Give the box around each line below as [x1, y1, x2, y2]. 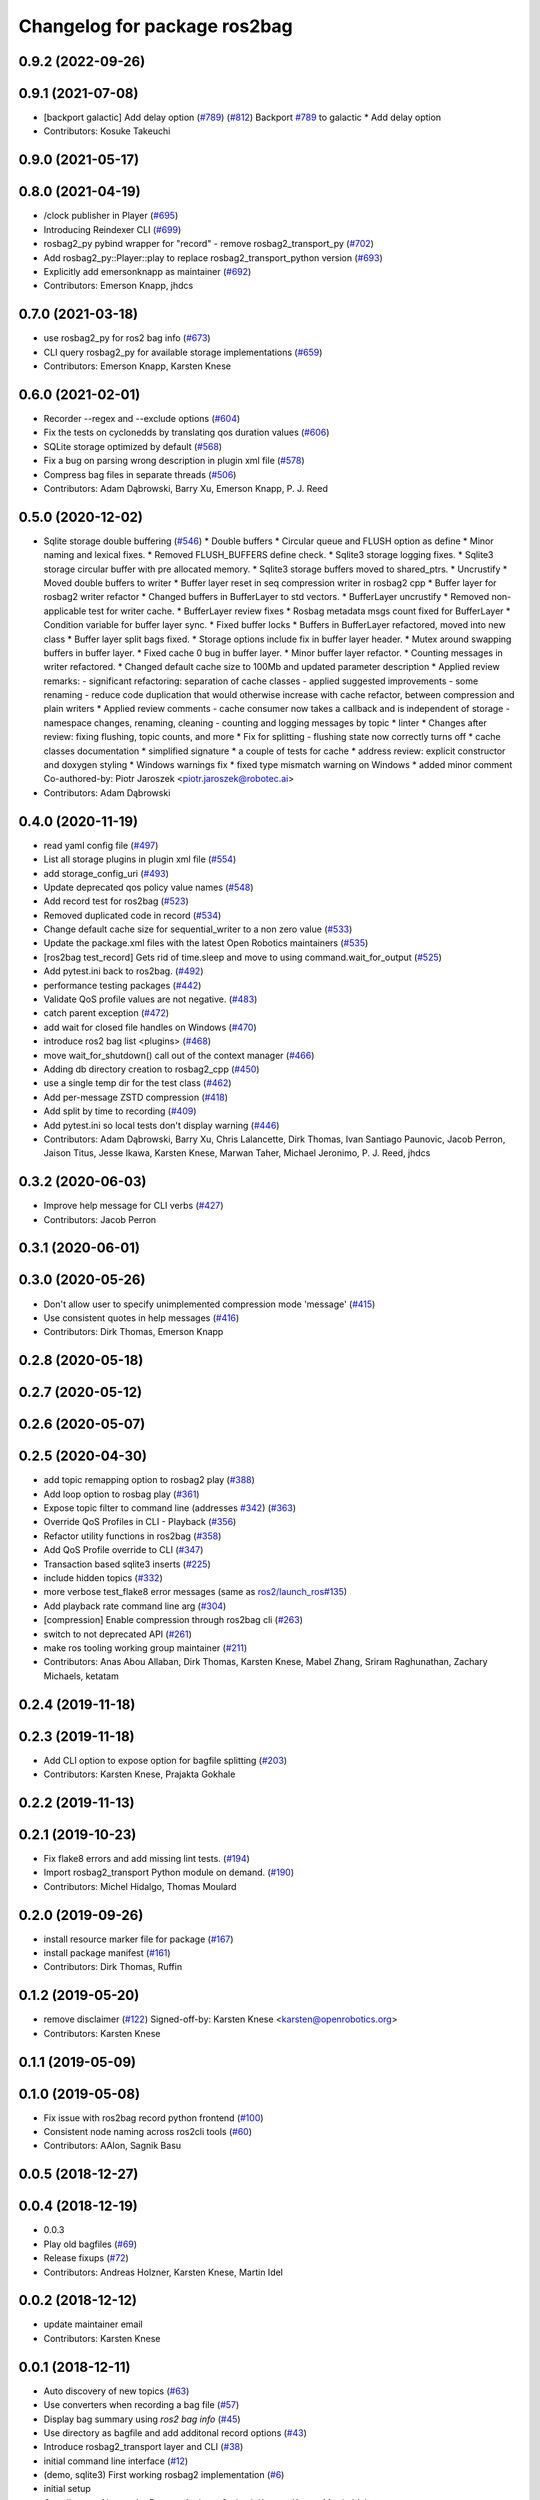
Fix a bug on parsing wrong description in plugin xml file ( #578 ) [43, 455, 305, 467]
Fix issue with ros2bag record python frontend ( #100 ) [43, 2111, 264, 2124]
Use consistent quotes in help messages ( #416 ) [43, 1311, 240, 1324]
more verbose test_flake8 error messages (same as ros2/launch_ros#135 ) [43, 1586, 348, 1598]
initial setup [43, 2483, 92, 2495]
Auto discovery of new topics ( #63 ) [43, 2385, 190, 2397]
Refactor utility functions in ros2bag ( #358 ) [43, 1530, 222, 1542]
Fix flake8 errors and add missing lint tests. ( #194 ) [43, 1852, 250, 1864]
